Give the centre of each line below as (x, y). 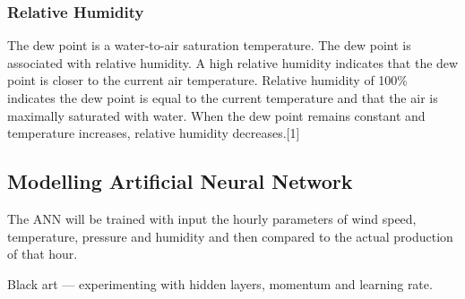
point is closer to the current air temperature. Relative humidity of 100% (208, 80)
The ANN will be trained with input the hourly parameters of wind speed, (212, 218)
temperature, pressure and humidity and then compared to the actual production (230, 236)
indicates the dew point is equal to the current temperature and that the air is (223, 98)
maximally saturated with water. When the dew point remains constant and (216, 115)
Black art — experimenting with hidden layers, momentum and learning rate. (220, 283)
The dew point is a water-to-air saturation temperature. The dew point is (209, 45)
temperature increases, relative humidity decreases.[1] (154, 133)
